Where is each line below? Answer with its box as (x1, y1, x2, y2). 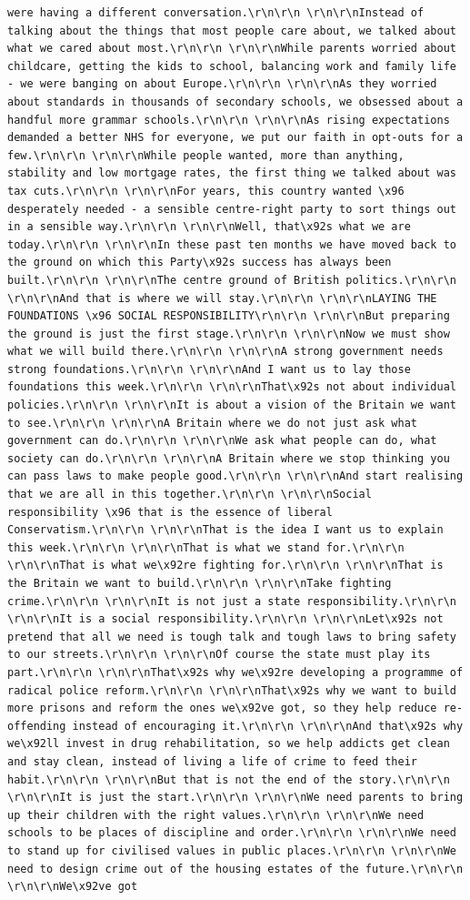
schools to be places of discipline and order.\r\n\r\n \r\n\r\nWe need (7, 826, 456, 840)
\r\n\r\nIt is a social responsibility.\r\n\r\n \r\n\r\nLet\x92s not (7, 612, 444, 626)
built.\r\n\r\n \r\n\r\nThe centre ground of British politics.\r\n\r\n (7, 273, 456, 287)
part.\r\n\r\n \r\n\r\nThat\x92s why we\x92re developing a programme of (7, 665, 464, 679)
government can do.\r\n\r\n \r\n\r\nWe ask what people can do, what (7, 434, 437, 448)
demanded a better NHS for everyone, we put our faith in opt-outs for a (7, 131, 464, 145)
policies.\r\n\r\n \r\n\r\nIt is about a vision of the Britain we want (7, 399, 456, 412)
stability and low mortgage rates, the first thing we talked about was (7, 167, 456, 180)
